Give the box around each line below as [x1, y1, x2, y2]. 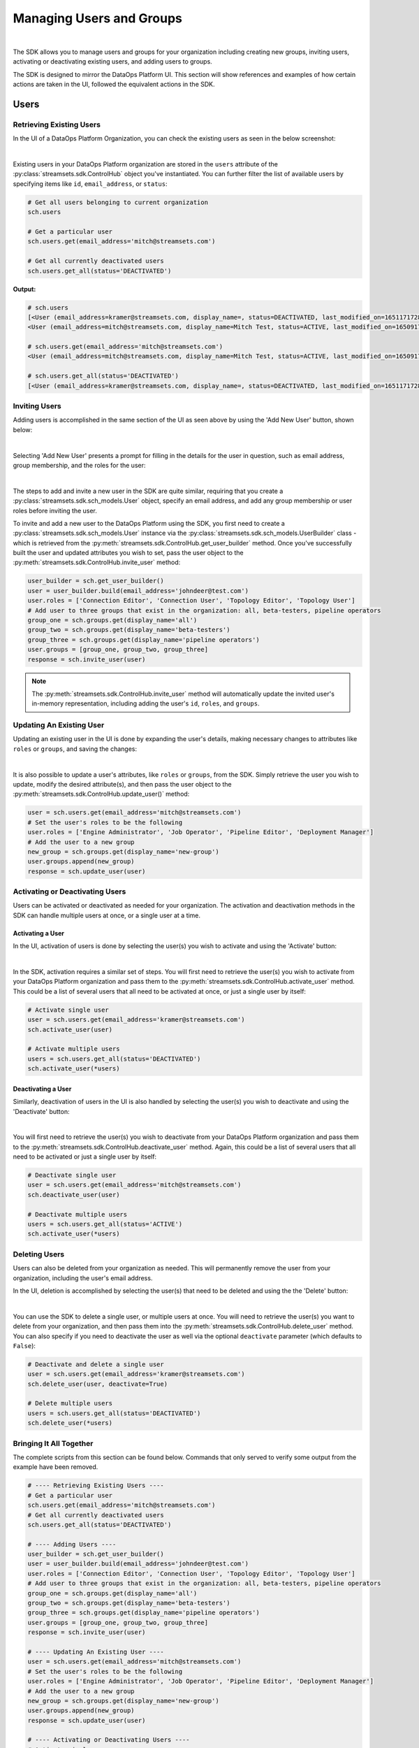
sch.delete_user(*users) [27, 1419, 113, 1427]
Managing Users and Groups [13, 10, 183, 26]
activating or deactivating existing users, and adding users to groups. [13, 57, 212, 66]
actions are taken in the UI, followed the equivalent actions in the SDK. [13, 80, 216, 89]
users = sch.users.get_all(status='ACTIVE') [27, 1220, 183, 1228]
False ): [13, 1341, 36, 1349]
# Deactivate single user [27, 1171, 117, 1180]
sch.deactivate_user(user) [27, 1191, 120, 1198]
